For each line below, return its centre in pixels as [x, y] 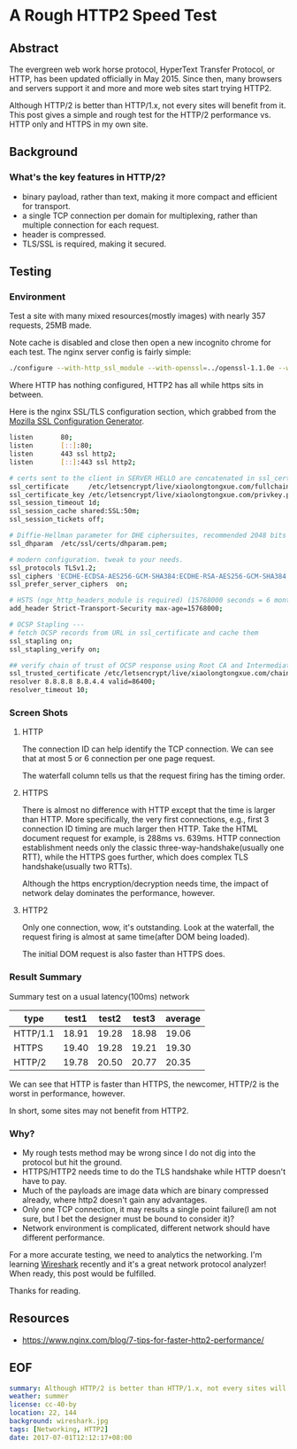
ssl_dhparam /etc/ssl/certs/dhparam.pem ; [88, 543]
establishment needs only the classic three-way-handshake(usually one [153, 848]
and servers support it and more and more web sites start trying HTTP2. [141, 88]
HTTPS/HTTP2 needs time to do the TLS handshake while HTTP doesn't [154, 1172]
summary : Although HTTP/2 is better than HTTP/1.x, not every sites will [148, 1388]
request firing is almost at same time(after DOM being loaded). [136, 937]
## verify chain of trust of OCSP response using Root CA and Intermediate [152, 666]
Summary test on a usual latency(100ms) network [99, 996]
